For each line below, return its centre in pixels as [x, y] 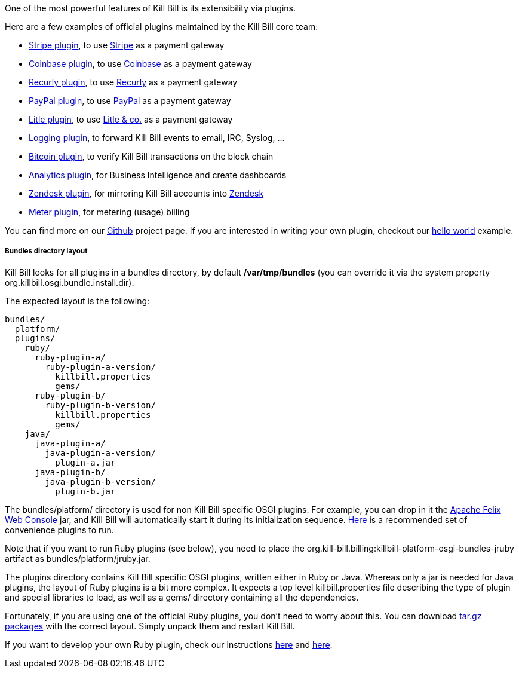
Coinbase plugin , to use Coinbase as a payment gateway [140, 64]
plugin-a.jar [85, 462]
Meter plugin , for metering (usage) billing [109, 212]
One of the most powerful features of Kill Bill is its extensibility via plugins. [150, 8]
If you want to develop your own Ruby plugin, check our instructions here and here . [169, 644]
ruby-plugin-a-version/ [100, 367]
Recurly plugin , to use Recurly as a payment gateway [133, 82]
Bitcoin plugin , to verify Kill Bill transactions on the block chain [151, 156]
